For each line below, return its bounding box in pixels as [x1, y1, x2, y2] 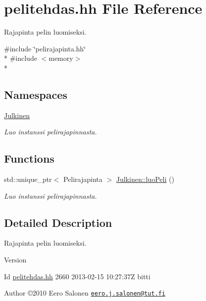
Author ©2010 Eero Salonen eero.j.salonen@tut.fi [4, 288, 165, 298]
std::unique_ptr [4, 174, 52, 184]
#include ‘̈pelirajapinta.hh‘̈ [4, 43, 86, 53]
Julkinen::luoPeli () [116, 174, 174, 184]
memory [49, 53, 73, 63]
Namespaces [4, 86, 67, 102]
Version [4, 255, 27, 265]
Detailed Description [4, 215, 112, 230]
